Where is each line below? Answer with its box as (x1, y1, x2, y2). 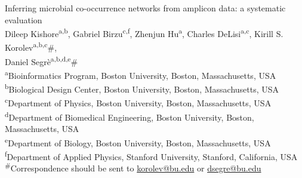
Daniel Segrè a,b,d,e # (5, 53, 78, 67)
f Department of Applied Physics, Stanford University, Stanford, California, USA (5, 148, 298, 162)
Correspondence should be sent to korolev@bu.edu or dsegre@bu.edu (10, 162, 261, 174)
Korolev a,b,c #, (5, 39, 57, 54)
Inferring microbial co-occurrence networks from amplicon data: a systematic (5, 2, 286, 14)
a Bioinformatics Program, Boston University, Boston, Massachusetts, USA (5, 67, 276, 81)
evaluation (5, 13, 42, 26)
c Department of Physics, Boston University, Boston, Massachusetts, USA (5, 95, 272, 109)
